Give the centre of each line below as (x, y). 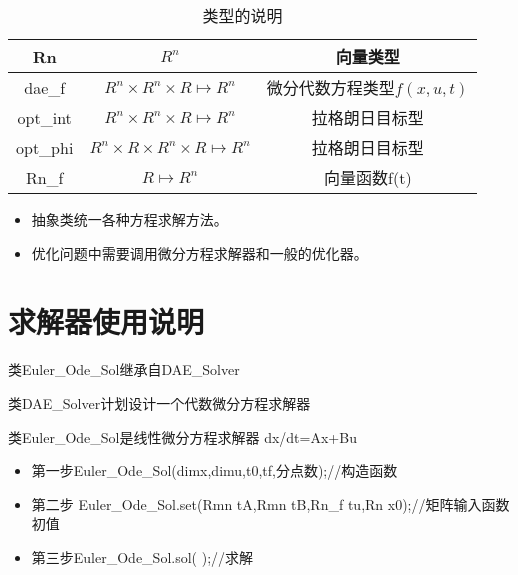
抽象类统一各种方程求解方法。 (129, 219)
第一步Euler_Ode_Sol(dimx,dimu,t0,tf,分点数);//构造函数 (214, 470)
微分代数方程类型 (330, 87)
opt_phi (45, 147)
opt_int (44, 117)
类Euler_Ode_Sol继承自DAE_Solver (124, 369)
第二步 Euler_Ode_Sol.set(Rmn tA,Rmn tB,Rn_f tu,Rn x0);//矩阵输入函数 (270, 503)
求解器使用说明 (106, 321)
